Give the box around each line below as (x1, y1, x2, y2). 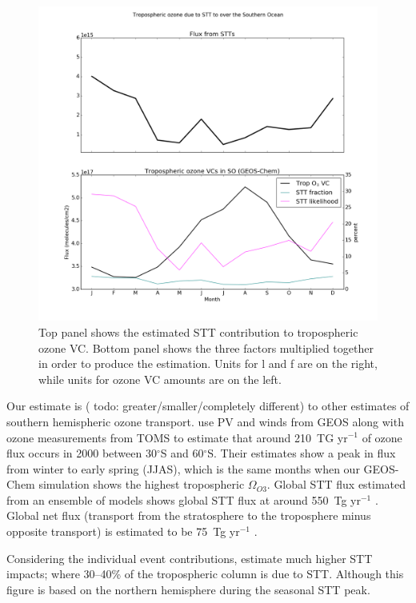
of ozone (362, 429, 402, 445)
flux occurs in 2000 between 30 (6, 445, 157, 461)
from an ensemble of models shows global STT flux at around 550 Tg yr (6, 491, 361, 508)
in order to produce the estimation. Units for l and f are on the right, (38, 355, 378, 372)
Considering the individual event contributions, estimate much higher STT (6, 549, 373, 566)
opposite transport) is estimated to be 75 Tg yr (6, 523, 240, 540)
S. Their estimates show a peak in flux (207, 445, 396, 461)
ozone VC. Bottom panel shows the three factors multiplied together (38, 339, 374, 356)
